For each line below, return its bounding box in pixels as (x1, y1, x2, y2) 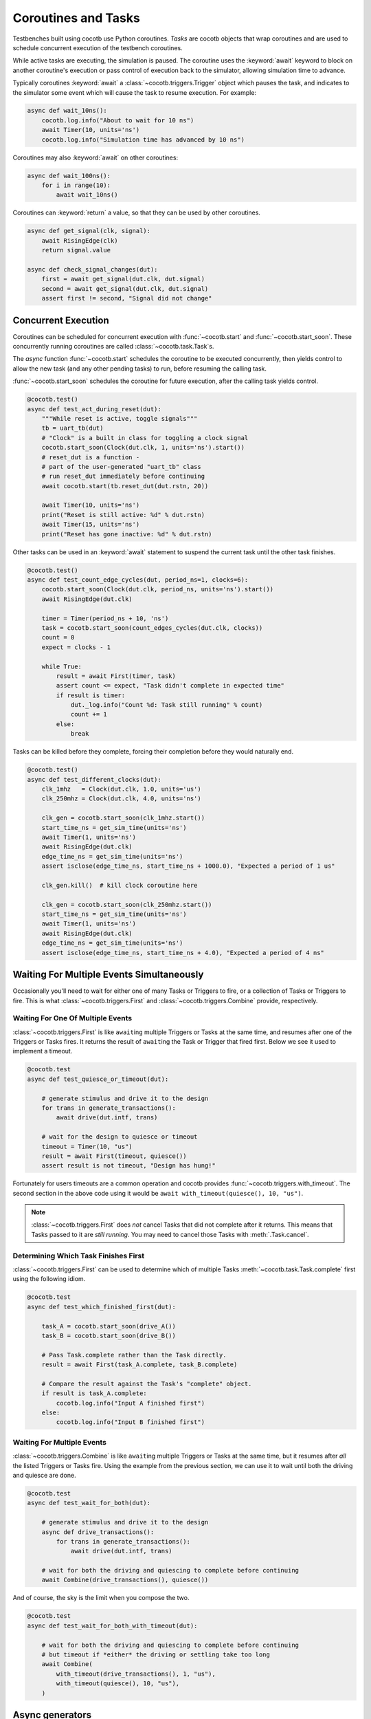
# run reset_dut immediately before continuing (41, 472, 205, 481)
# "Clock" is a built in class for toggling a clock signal (41, 434, 249, 441)
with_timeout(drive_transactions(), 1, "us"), (56, 1669, 216, 1678)
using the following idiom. (12, 1275, 86, 1283)
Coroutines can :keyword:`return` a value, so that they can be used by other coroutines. (12, 208, 261, 217)
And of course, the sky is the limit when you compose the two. (12, 1594, 190, 1602)
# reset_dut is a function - (41, 453, 140, 461)
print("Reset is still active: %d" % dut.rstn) (41, 511, 205, 518)
